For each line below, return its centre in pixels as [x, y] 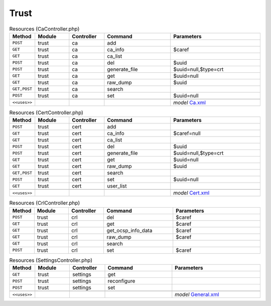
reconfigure [121, 281]
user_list [117, 186]
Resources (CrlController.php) [45, 203]
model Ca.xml [189, 102]
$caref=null [187, 133]
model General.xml [197, 294]
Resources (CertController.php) [46, 113]
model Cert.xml [191, 193]
